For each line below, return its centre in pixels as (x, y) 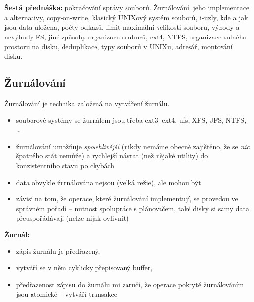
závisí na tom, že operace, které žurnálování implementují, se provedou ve (127, 199)
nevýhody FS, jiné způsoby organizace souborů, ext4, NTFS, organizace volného (126, 36)
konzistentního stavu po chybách (65, 165)
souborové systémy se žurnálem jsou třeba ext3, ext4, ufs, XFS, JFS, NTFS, (131, 120)
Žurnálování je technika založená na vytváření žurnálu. (87, 103)
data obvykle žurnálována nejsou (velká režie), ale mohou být (109, 182)
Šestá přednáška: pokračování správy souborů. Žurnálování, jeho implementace (127, 8)
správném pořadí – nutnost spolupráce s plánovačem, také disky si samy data (132, 208)
